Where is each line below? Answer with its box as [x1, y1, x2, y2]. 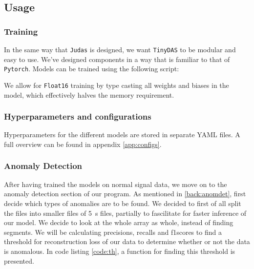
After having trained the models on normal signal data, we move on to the [4, 179, 227, 189]
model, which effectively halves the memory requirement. [4, 89, 174, 100]
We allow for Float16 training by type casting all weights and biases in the [4, 80, 229, 90]
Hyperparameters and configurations [4, 110, 151, 123]
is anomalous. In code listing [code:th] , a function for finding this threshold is [4, 246, 235, 256]
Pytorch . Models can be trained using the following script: [4, 63, 179, 74]
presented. [4, 255, 34, 266]
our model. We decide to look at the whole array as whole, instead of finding [4, 217, 233, 228]
